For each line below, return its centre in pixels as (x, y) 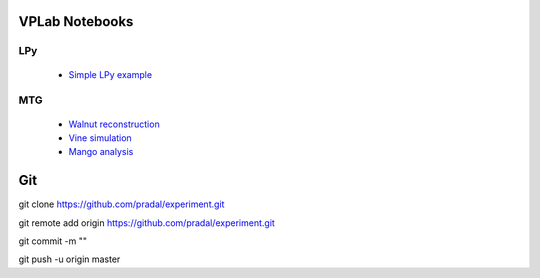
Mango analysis (101, 152)
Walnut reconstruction (114, 124)
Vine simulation (100, 137)
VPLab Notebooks (76, 21)
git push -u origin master (69, 259)
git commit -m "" (53, 241)
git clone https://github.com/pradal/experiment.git (121, 204)
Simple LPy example (110, 74)
